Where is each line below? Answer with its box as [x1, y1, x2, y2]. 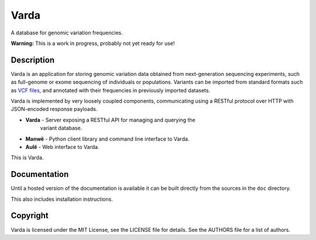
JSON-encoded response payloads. [11, 106, 98, 113]
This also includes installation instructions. [11, 196, 114, 203]
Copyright [11, 211, 49, 221]
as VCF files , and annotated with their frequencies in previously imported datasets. [11, 86, 211, 93]
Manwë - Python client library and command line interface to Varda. [25, 135, 190, 142]
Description [11, 55, 55, 65]
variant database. [40, 124, 83, 131]
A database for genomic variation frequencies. [11, 29, 123, 36]
